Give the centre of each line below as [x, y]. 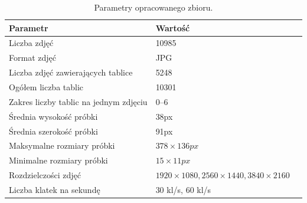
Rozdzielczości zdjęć [45, 175]
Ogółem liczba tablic [46, 86]
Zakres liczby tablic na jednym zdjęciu [78, 101]
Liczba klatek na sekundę [55, 189]
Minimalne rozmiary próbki [58, 160]
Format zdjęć [32, 58]
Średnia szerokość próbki [53, 131]
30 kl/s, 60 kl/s [183, 189]
